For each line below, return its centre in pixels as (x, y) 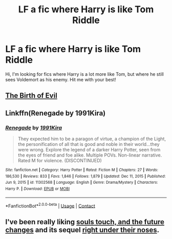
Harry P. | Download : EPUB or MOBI (38, 189)
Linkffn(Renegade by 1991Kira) (56, 113)
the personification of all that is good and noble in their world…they (89, 144)
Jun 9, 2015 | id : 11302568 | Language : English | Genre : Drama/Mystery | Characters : (82, 183)
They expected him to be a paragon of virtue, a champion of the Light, (92, 139)
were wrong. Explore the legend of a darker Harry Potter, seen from (89, 150)
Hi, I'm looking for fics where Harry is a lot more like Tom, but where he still (84, 74)
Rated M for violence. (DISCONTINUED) (60, 161)
